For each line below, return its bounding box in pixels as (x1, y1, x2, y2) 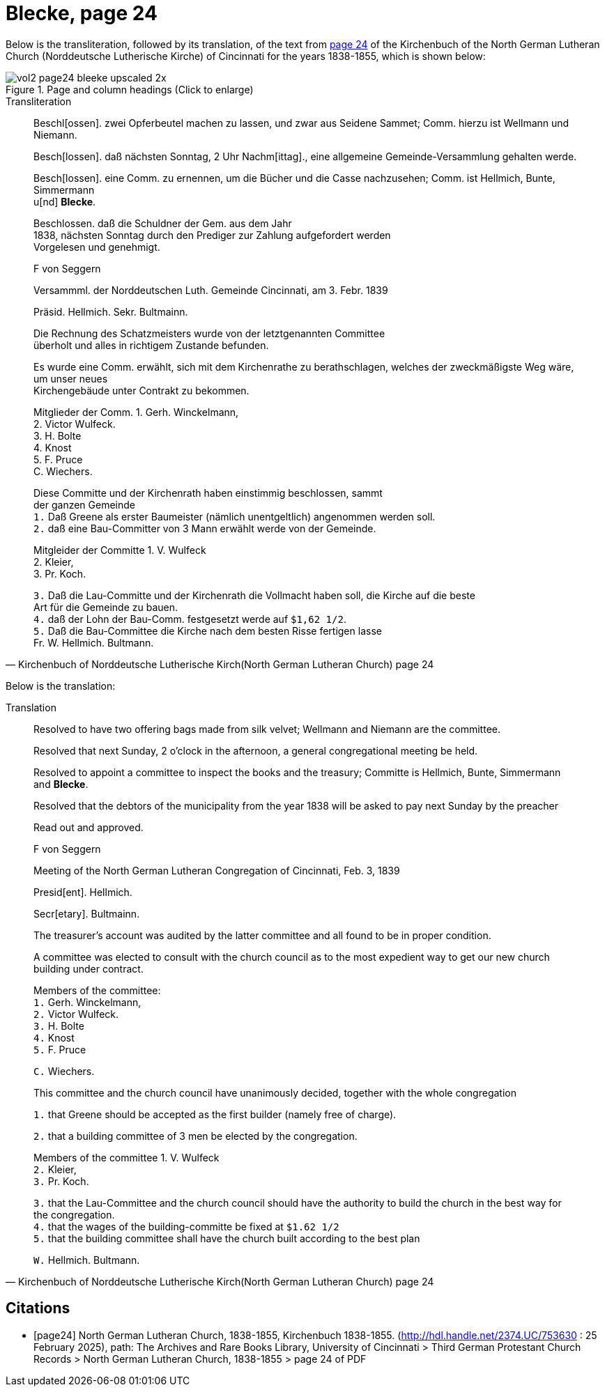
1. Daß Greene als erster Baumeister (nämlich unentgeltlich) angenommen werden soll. (33, 510, 436, 523)
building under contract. (33, 962, 144, 975)
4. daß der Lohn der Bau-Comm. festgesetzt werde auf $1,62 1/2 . (33, 612, 346, 625)
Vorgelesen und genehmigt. (33, 240, 160, 253)
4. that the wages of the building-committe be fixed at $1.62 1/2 (33, 1220, 339, 1232)
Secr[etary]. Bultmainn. (33, 907, 140, 920)
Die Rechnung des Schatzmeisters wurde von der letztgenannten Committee (33, 327, 385, 339)
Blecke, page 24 (6, 1, 158, 25)
